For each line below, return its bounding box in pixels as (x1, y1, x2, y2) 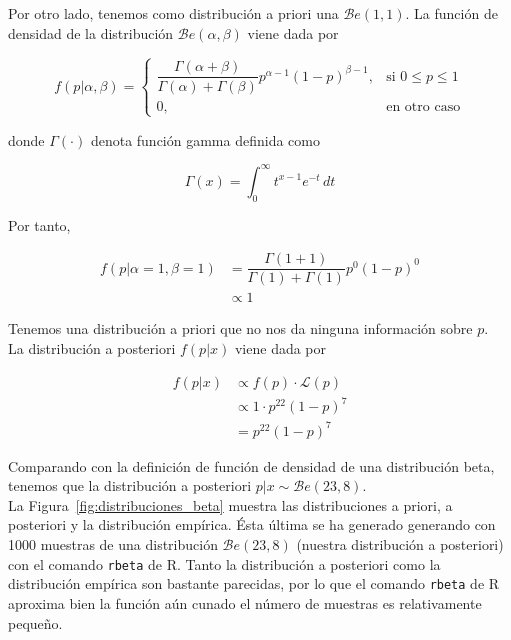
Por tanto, (8, 214, 71, 235)
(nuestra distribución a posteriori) (296, 534, 504, 555)
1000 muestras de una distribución (8, 534, 218, 555)
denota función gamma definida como (90, 129, 320, 150)
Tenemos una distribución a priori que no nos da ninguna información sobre (8, 318, 473, 339)
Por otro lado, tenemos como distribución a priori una (8, 3, 339, 23)
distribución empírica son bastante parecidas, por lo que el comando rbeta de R (8, 573, 500, 594)
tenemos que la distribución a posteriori (8, 475, 252, 496)
